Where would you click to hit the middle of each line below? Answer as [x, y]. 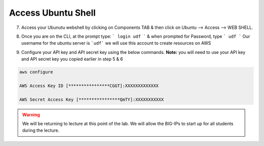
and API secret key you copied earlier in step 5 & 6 [72, 59]
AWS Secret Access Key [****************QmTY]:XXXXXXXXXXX [91, 99]
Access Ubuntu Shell [52, 13]
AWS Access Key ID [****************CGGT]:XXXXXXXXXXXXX [89, 85]
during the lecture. [41, 130]
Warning [31, 115]
